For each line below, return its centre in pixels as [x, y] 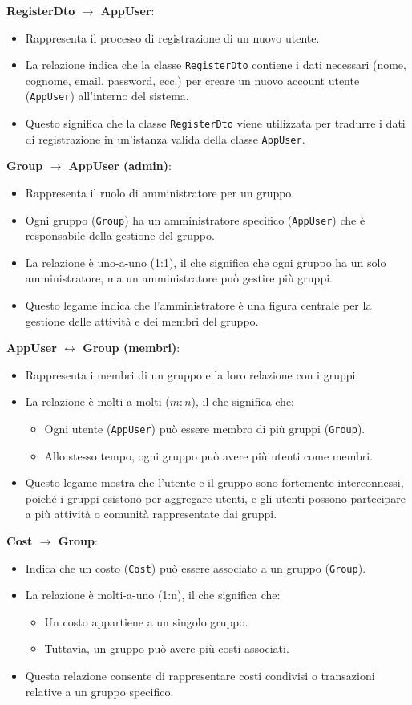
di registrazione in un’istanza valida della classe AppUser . [165, 138]
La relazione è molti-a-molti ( [97, 401]
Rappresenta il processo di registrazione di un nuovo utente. [172, 37]
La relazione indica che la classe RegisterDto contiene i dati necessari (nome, [216, 65]
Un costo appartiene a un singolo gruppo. [146, 621]
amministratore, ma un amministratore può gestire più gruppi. [179, 278]
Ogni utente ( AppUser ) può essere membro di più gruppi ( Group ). [205, 428]
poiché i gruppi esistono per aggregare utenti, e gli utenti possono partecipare [216, 498]
